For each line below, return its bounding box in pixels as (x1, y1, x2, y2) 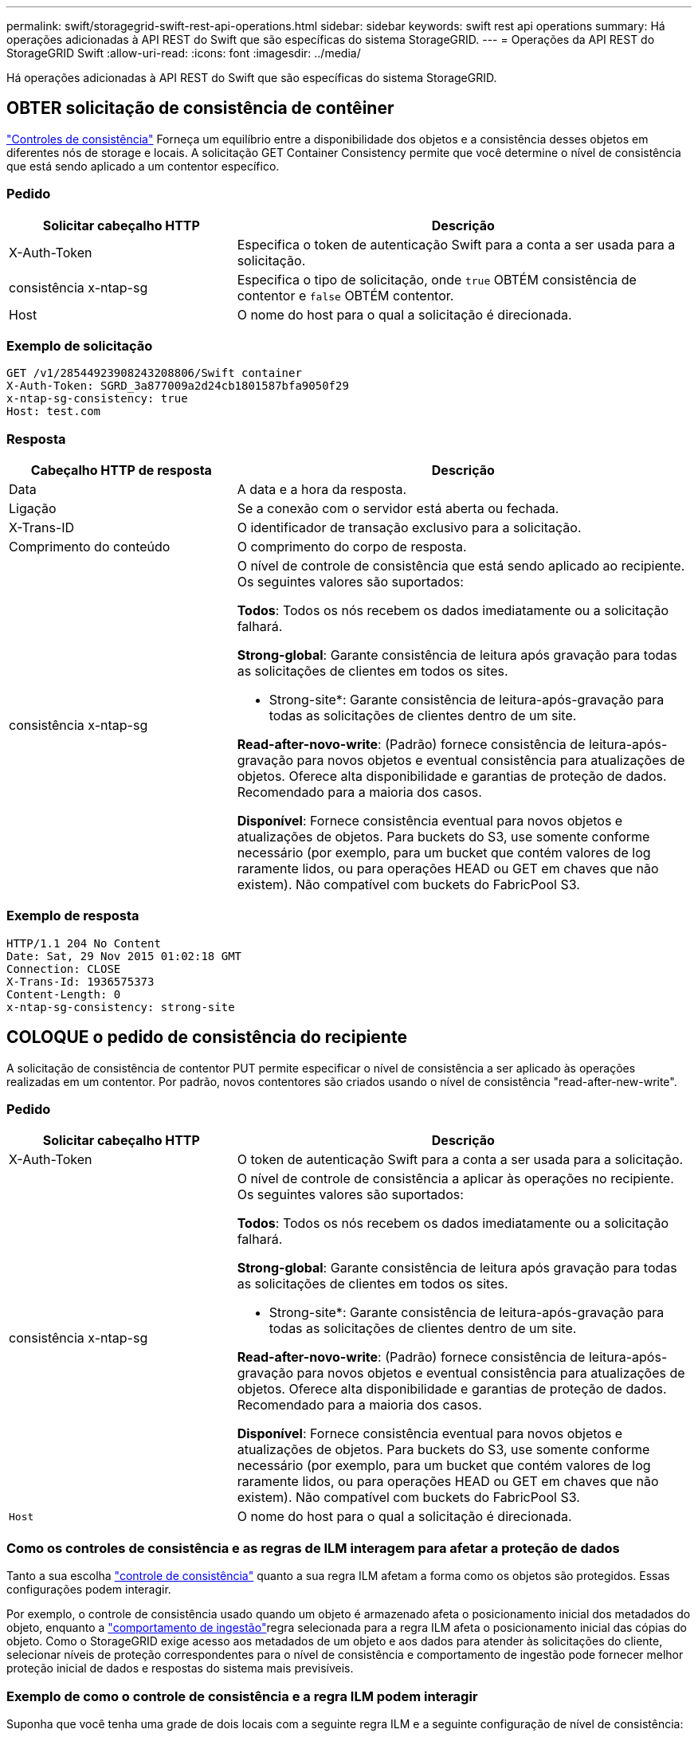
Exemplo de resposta (6, 908, 139, 924)
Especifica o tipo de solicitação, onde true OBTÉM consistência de (237, 271, 637, 288)
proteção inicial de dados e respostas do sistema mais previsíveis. (6, 1661, 354, 1676)
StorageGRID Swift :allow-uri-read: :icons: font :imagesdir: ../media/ (6, 46, 361, 60)
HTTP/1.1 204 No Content (6, 936, 161, 950)
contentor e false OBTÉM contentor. (237, 287, 454, 304)
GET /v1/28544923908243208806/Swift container (6, 367, 302, 380)
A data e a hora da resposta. (237, 481, 407, 498)
